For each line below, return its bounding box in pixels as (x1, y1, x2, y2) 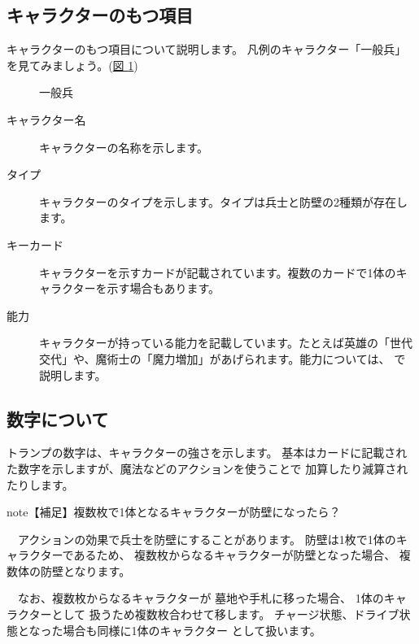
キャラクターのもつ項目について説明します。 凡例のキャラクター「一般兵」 (7, 41, 407, 58)
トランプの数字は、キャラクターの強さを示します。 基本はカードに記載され (7, 444, 408, 461)
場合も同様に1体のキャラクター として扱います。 (63, 621, 321, 638)
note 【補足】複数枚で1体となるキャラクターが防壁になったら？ (7, 503, 341, 520)
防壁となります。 (40, 562, 131, 579)
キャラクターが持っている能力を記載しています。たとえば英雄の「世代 (39, 334, 412, 351)
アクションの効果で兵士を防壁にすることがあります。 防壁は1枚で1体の (17, 530, 396, 547)
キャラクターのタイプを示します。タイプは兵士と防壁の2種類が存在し (39, 193, 408, 210)
